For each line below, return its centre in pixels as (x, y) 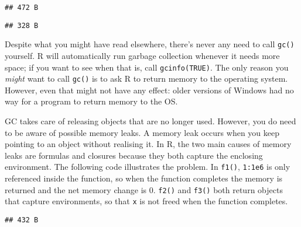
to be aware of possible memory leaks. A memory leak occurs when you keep (142, 132)
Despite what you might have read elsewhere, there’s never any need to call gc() (150, 44)
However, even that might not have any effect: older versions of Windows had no (149, 90)
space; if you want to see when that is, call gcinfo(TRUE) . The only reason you (147, 67)
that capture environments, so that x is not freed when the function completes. (146, 201)
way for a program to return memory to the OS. (91, 101)
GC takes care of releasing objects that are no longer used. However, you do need (150, 121)
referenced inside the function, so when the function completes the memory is (144, 178)
